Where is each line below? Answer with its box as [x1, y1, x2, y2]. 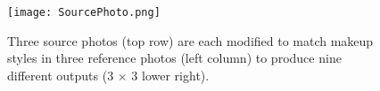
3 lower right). [131, 65, 210, 84]
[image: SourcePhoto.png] [7, 6, 161, 19]
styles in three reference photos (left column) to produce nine [7, 49, 342, 67]
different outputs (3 [7, 65, 114, 84]
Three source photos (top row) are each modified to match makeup [7, 31, 374, 49]
